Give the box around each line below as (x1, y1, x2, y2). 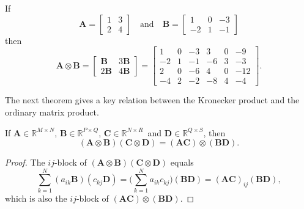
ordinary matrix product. (5, 105, 99, 118)
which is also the (5, 191, 67, 204)
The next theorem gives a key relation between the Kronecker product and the (5, 94, 300, 106)
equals (170, 156, 194, 169)
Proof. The (5, 156, 45, 169)
